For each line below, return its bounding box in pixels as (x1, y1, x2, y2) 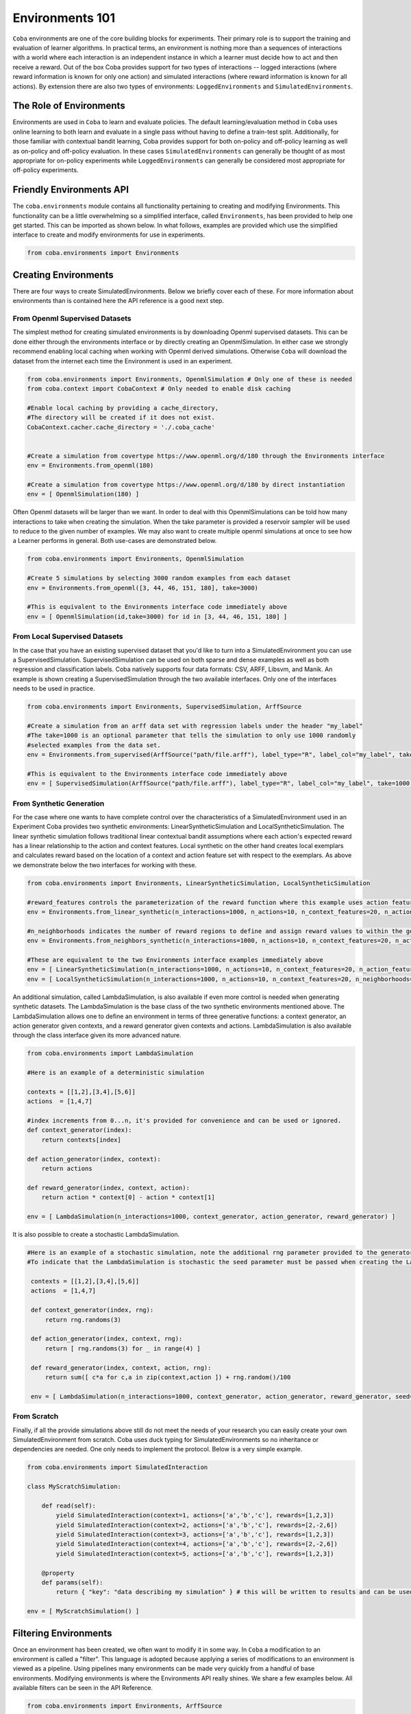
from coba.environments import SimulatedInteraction (27, 1464, 208, 1471)
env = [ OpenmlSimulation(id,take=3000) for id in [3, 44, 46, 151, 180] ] (27, 612, 288, 620)
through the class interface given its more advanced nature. (12, 1031, 182, 1039)
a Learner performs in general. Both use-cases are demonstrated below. (12, 537, 217, 545)
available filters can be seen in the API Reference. (12, 1684, 153, 1692)
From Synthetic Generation (12, 799, 105, 808)
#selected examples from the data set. (27, 741, 161, 749)
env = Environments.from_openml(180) (27, 461, 154, 470)
